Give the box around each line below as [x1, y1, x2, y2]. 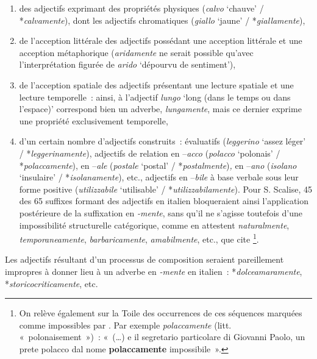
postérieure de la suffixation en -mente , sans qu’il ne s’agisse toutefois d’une [19, 206, 302, 219]
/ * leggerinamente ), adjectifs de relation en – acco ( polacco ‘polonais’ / [19, 146, 280, 159]
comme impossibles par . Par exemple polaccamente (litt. [19, 318, 232, 331]
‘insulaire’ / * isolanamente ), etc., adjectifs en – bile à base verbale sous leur [19, 171, 299, 183]
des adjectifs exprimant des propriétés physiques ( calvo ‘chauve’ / [19, 2, 264, 14]
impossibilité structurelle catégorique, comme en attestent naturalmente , [19, 218, 290, 231]
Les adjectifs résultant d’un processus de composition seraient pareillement [5, 253, 284, 266]
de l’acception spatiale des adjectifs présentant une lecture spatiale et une [19, 78, 294, 91]
